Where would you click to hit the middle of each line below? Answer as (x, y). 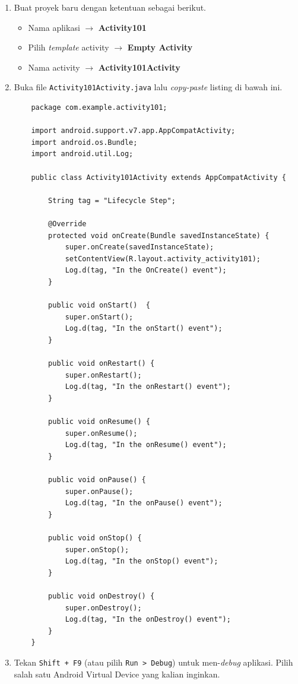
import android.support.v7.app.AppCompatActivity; (133, 131)
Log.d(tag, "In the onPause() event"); (144, 503)
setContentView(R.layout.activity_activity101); (163, 259)
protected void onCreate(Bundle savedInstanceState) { (159, 235)
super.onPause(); (99, 491)
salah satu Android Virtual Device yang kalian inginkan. (117, 674)
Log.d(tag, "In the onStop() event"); (142, 561)
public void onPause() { (97, 480)
